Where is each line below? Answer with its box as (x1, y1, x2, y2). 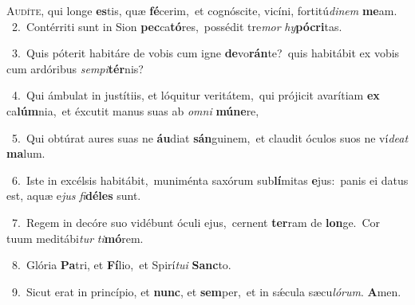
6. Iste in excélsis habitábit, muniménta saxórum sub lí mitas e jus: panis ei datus (11, 171, 409, 188)
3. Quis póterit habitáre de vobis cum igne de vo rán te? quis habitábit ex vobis (11, 45, 400, 61)
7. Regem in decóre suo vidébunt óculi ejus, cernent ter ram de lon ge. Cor (11, 213, 381, 230)
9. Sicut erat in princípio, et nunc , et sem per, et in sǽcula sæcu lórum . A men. (11, 283, 401, 299)
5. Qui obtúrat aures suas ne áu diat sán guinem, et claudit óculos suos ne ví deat (11, 129, 409, 146)
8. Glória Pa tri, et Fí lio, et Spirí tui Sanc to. (11, 256, 231, 273)
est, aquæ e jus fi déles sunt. (6, 187, 141, 204)
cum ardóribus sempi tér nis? (6, 60, 144, 76)
